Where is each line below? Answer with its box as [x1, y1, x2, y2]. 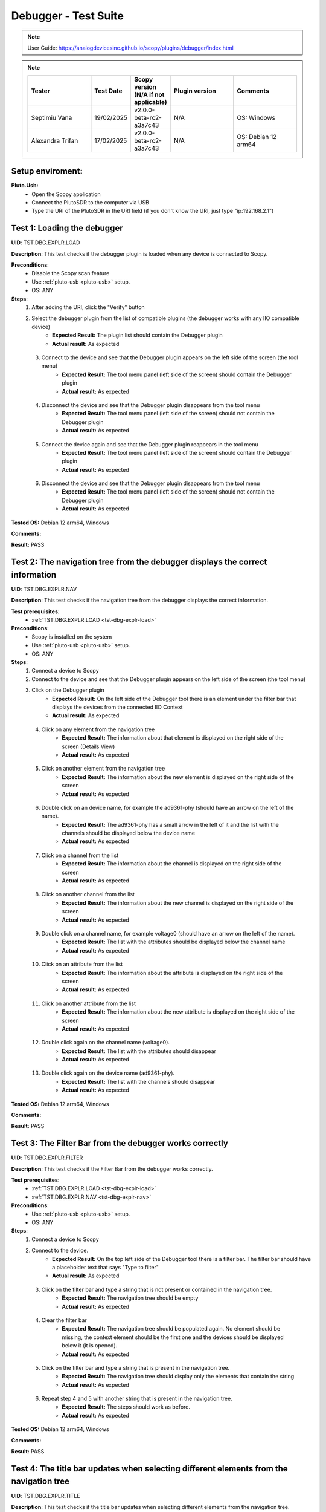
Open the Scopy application [31, 191, 101, 198]
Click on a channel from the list [41, 852, 119, 859]
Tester [31, 86, 51, 95]
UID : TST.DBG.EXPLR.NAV [11, 585, 77, 593]
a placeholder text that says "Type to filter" [52, 1264, 159, 1271]
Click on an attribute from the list [41, 960, 123, 968]
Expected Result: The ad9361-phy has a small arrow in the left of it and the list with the [62, 821, 279, 828]
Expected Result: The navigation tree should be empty [62, 1294, 199, 1302]
